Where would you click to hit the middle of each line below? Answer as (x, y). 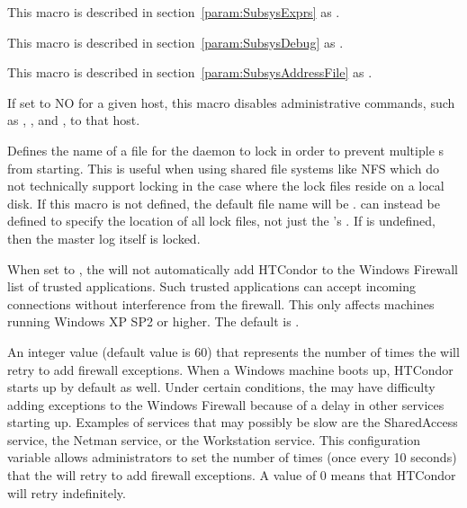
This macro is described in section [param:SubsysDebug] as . (175, 42)
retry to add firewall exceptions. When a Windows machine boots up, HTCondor (230, 369)
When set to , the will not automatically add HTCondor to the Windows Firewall (233, 268)
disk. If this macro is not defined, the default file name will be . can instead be (224, 203)
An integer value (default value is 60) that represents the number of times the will (233, 351)
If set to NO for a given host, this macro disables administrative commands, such (231, 102)
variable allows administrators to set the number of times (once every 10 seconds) (232, 457)
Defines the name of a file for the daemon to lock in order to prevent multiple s (226, 150)
